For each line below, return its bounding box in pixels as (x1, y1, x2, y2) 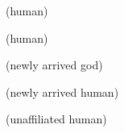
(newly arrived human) (6, 83, 119, 100)
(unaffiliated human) (6, 110, 107, 127)
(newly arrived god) (6, 56, 103, 73)
